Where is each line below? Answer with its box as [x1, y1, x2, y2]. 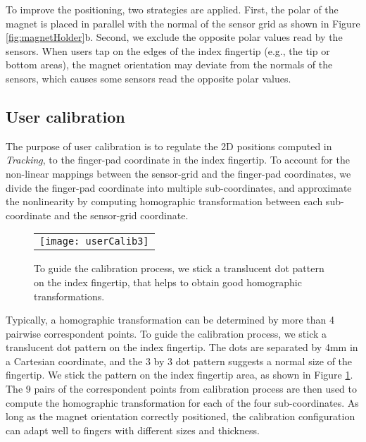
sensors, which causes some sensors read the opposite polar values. [6, 70, 291, 85]
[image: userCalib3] [39, 235, 149, 247]
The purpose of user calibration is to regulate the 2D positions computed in [6, 138, 332, 153]
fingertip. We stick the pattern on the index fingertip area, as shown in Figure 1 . [6, 367, 353, 382]
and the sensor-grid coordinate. [53, 207, 189, 222]
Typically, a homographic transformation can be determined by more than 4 [6, 312, 334, 327]
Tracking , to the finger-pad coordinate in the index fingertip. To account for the [6, 152, 350, 167]
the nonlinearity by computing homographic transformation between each [6, 194, 323, 209]
